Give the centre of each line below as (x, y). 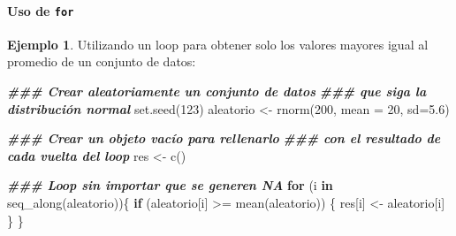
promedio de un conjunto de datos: (102, 61)
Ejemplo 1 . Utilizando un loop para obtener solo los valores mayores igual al (218, 44)
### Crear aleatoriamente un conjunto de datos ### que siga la (217, 91)
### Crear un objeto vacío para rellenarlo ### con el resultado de (224, 138)
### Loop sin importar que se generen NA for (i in (170, 185)
